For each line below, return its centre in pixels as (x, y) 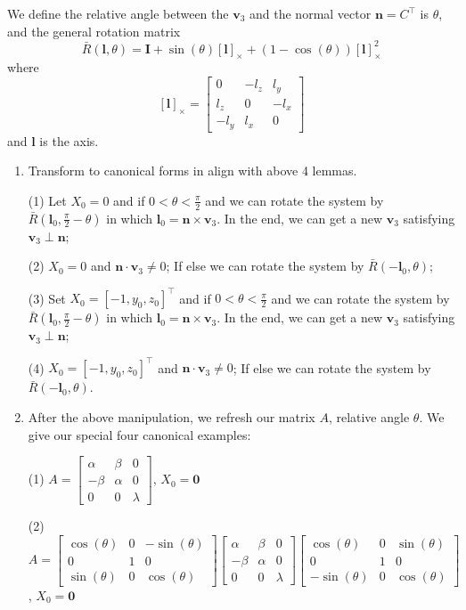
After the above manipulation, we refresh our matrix (172, 416)
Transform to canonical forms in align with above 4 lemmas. (192, 171)
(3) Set (47, 298)
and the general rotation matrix (94, 31)
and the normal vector (311, 13)
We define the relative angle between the (118, 13)
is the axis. (69, 140)
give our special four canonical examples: (139, 434)
